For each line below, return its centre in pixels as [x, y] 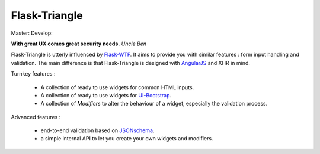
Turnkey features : [33, 74]
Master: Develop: [32, 33]
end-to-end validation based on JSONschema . [97, 130]
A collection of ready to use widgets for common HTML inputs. [117, 87]
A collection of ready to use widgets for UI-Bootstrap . [106, 95]
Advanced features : [36, 117]
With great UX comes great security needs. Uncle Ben [79, 44]
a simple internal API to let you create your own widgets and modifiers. [127, 139]
